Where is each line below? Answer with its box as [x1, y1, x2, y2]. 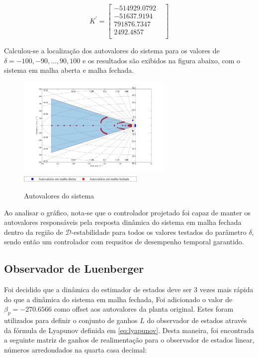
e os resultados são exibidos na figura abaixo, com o [83, 55, 241, 65]
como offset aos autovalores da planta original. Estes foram [54, 304, 234, 314]
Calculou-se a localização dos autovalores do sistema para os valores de [4, 45, 220, 56]
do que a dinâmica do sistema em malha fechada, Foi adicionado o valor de [4, 294, 233, 304]
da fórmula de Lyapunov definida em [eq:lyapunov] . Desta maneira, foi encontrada [4, 325, 255, 335]
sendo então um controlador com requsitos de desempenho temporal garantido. [4, 236, 244, 247]
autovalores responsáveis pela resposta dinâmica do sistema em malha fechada [4, 217, 242, 227]
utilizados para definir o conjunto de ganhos [4, 315, 138, 326]
